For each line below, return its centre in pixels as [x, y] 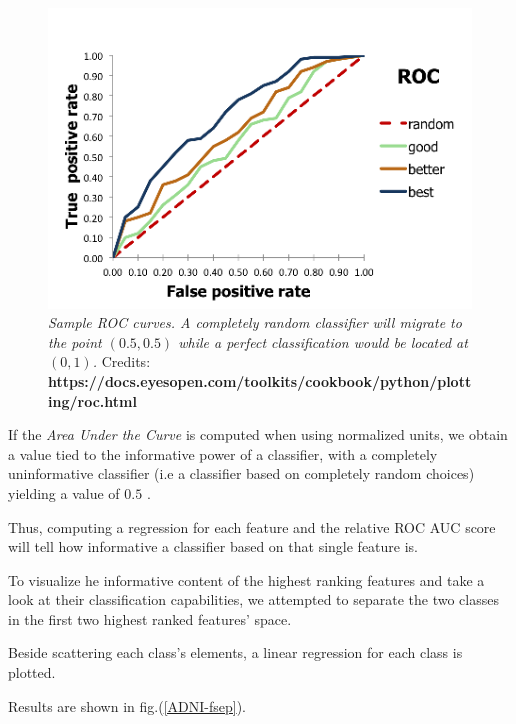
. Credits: [121, 361]
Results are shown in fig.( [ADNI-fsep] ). [127, 705]
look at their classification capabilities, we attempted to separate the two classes [253, 599]
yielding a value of [64, 492]
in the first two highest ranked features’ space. [150, 618]
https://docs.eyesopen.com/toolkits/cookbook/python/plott [260, 380]
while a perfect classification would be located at [323, 341]
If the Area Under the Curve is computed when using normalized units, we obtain [258, 434]
